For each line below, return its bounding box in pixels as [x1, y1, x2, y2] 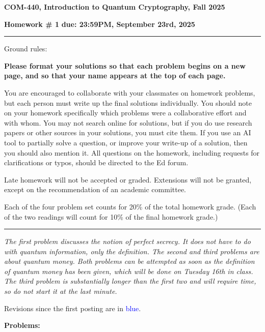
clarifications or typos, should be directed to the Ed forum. [4, 157, 189, 168]
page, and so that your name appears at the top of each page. [4, 70, 226, 81]
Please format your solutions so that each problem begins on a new [4, 60, 246, 71]
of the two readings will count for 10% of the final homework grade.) [4, 211, 218, 222]
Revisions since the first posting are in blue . [4, 303, 141, 313]
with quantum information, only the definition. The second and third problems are [4, 246, 259, 256]
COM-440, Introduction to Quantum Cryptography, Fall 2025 [4, 2, 225, 12]
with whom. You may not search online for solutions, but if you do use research [4, 117, 252, 128]
